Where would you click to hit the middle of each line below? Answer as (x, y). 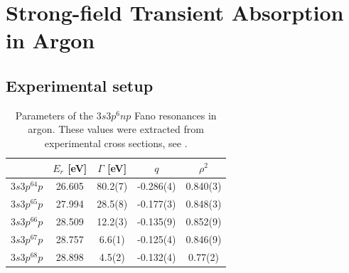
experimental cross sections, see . (116, 143)
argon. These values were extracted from (116, 129)
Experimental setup (80, 85)
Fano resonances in (176, 115)
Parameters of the (54, 115)
